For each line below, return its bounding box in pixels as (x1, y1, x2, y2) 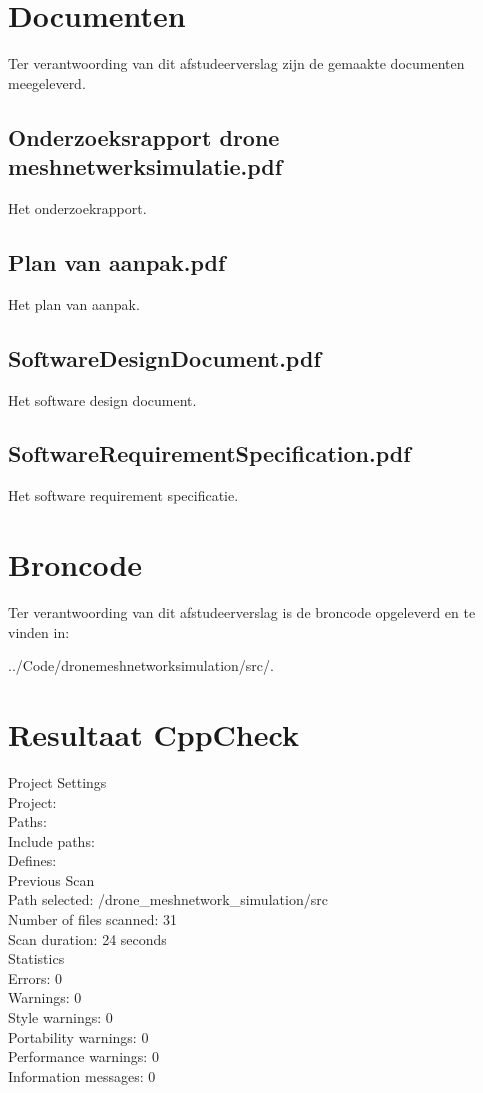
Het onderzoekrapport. (8, 197, 147, 218)
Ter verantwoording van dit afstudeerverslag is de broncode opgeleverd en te (8, 602, 476, 623)
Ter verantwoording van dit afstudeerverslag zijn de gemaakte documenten (8, 53, 465, 74)
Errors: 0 (8, 967, 63, 988)
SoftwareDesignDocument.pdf (8, 342, 321, 373)
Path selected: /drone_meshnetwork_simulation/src (8, 889, 328, 910)
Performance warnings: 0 (8, 1046, 159, 1067)
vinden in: (8, 621, 70, 642)
